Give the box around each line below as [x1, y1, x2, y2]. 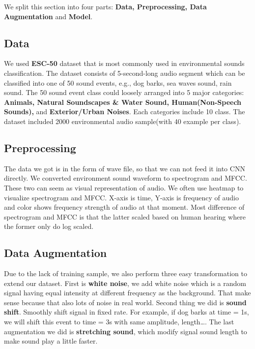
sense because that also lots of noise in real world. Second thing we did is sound [4, 297, 247, 307]
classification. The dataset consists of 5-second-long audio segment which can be [4, 67, 245, 78]
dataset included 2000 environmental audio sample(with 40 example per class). [4, 116, 241, 126]
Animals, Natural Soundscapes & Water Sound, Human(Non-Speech [4, 96, 242, 107]
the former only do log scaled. [4, 221, 94, 231]
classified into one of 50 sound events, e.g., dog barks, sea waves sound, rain [4, 77, 232, 88]
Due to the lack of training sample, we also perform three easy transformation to [4, 268, 247, 279]
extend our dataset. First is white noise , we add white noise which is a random [4, 278, 246, 288]
